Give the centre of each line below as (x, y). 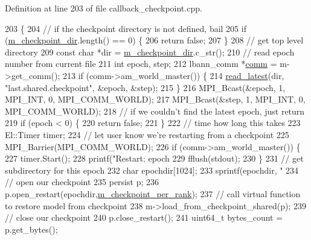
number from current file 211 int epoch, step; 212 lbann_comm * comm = (141, 64)
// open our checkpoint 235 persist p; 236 (82, 182)
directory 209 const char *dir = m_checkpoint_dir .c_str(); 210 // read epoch (150, 52)
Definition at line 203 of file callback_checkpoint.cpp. (104, 8)
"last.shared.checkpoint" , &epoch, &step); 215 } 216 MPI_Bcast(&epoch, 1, (145, 87)
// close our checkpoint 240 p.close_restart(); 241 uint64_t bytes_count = (144, 217)
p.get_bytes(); (31, 229)
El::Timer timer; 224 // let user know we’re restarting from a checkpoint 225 (147, 134)
